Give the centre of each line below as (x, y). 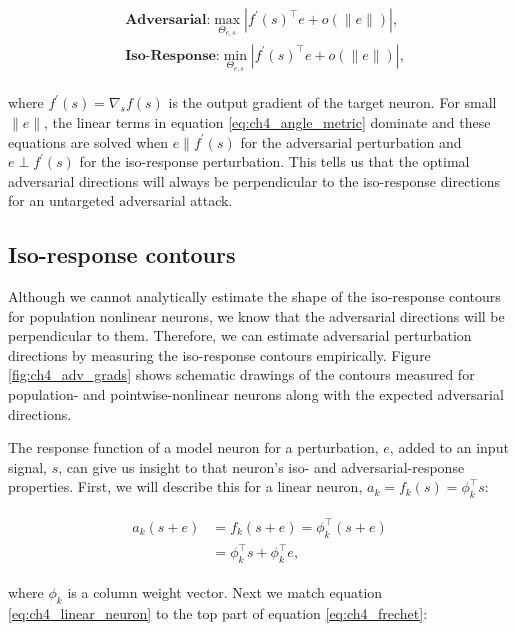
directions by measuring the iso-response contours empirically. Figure (219, 354)
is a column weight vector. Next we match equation (225, 591)
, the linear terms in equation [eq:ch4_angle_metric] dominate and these (267, 121)
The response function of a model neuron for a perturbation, (193, 447)
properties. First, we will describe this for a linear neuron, (185, 486)
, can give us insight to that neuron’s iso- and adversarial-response (261, 466)
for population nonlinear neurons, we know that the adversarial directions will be (256, 315)
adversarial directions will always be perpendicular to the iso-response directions (254, 180)
